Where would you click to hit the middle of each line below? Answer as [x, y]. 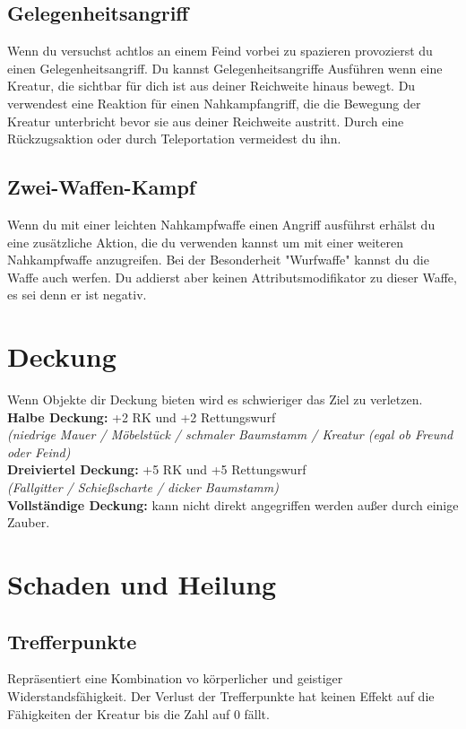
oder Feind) [39, 451]
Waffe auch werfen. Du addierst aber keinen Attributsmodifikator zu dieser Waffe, [232, 277]
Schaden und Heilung [142, 584]
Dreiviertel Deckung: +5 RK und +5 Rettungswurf [157, 469]
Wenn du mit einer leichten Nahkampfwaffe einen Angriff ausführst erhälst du [221, 224]
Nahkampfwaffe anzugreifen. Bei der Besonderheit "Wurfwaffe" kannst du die [218, 260]
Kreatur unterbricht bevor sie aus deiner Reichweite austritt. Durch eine [206, 121]
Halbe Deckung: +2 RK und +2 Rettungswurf [142, 417]
